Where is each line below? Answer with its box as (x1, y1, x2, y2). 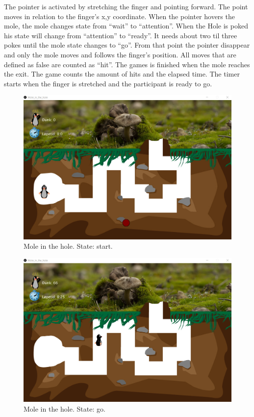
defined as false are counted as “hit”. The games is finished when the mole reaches (4, 59, 250, 69)
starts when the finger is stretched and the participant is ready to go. (4, 78, 212, 88)
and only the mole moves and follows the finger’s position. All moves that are (4, 49, 236, 59)
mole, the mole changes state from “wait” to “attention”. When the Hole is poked (4, 21, 248, 31)
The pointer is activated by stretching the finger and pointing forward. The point (4, 1, 248, 11)
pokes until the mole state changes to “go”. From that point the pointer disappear (4, 40, 250, 50)
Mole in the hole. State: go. (24, 403, 105, 414)
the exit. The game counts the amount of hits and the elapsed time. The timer (4, 69, 240, 79)
